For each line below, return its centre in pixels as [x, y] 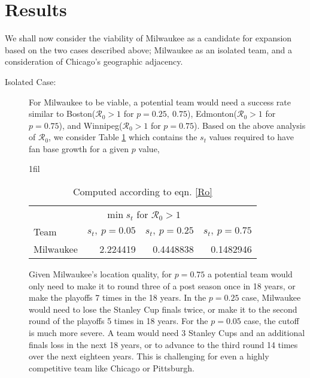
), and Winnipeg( [91, 125]
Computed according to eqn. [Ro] [142, 192]
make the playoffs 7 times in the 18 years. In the [118, 297]
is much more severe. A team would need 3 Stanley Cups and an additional [167, 333]
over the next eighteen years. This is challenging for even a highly [149, 356]
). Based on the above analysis [250, 125]
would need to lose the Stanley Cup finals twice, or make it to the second [163, 309]
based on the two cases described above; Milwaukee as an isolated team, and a [148, 49]
